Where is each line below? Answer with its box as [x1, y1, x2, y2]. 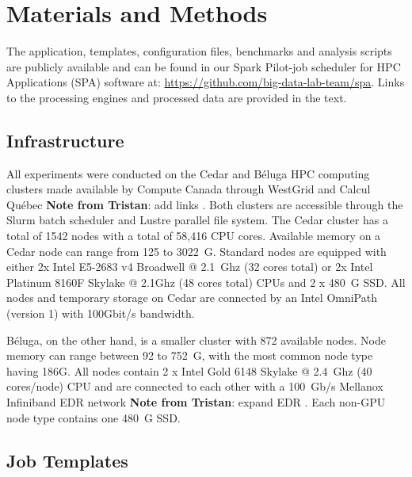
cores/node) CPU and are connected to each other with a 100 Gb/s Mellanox [6, 378, 383, 395]
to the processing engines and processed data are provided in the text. [6, 89, 347, 105]
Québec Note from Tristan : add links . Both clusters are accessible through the [6, 196, 403, 212]
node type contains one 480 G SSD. [6, 409, 181, 425]
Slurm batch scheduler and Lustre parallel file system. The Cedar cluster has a [6, 212, 388, 228]
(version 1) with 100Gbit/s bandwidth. [6, 305, 195, 322]
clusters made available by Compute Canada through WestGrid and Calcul [6, 181, 371, 197]
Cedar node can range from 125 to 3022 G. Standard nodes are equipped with [6, 242, 387, 259]
